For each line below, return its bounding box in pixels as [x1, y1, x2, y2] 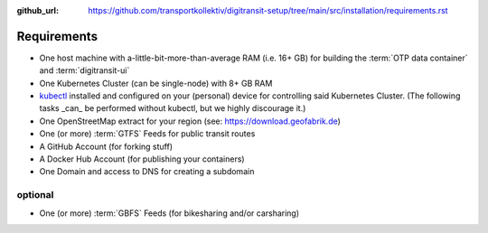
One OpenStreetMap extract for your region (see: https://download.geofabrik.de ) [39, 116, 341, 126]
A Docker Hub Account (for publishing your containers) [39, 154, 245, 164]
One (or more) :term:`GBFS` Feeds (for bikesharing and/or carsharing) [39, 208, 300, 219]
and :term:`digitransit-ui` [39, 65, 130, 76]
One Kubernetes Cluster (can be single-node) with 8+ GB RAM [39, 78, 273, 89]
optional [16, 189, 54, 201]
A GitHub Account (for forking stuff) [39, 141, 174, 152]
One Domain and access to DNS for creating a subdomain [39, 166, 255, 177]
